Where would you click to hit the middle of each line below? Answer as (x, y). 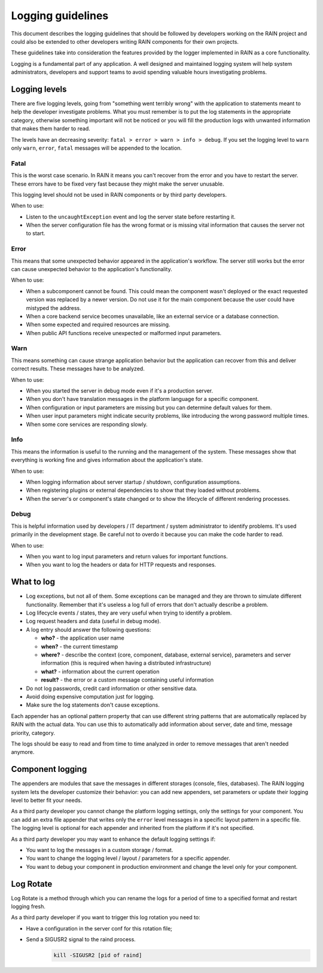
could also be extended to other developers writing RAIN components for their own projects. (125, 41)
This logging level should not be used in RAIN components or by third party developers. (119, 194)
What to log (33, 582)
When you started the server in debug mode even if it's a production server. (120, 391)
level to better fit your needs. (47, 800)
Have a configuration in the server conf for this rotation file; (99, 928)
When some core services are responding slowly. (87, 424)
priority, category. (33, 732)
